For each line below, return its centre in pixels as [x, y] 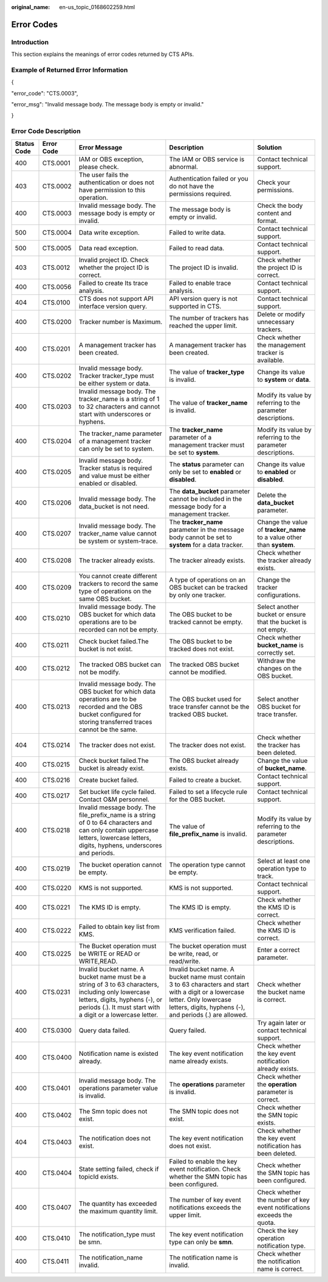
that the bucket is [282, 622]
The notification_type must [117, 1234]
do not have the [192, 186]
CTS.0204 [57, 441]
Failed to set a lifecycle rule [208, 791]
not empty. [273, 629]
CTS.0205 [57, 472]
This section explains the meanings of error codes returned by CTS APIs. [103, 54]
